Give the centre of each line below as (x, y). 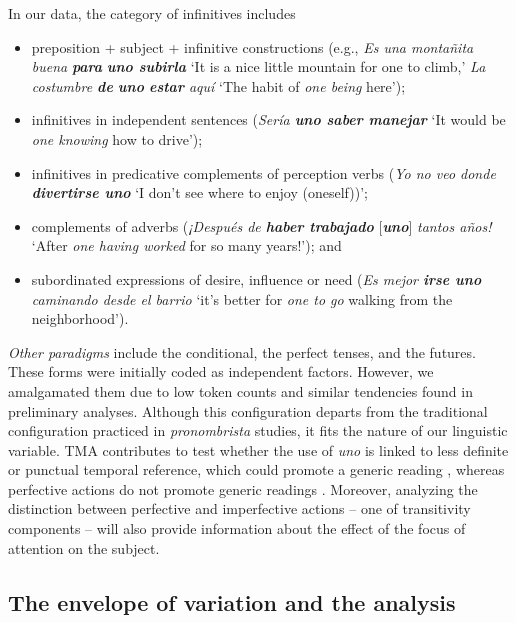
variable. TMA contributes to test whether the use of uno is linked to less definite (258, 449)
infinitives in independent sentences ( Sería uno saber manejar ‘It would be (268, 119)
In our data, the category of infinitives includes (152, 13)
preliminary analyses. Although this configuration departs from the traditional (248, 410)
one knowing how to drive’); (117, 138)
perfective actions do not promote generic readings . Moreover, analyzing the (243, 488)
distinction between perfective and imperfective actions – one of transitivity (239, 508)
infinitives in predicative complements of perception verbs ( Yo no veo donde (263, 172)
